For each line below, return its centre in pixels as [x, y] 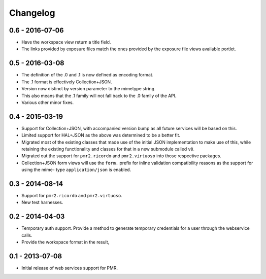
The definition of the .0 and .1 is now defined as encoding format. [87, 75]
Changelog [32, 13]
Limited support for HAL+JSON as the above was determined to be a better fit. [101, 135]
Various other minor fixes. [48, 102]
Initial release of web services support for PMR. [70, 268]
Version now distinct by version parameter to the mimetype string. [89, 89]
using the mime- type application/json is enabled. [76, 170]
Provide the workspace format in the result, [65, 242]
